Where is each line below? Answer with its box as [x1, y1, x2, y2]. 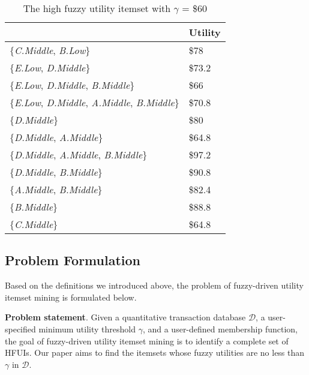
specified [5, 322, 36, 335]
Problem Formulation [5, 251, 140, 269]
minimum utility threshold [38, 322, 136, 335]
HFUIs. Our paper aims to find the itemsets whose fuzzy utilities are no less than [5, 346, 305, 359]
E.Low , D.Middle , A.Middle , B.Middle [14, 95, 175, 109]
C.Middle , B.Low [14, 43, 86, 57]
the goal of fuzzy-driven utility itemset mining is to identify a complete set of [5, 334, 289, 347]
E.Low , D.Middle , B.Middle [14, 78, 130, 92]
